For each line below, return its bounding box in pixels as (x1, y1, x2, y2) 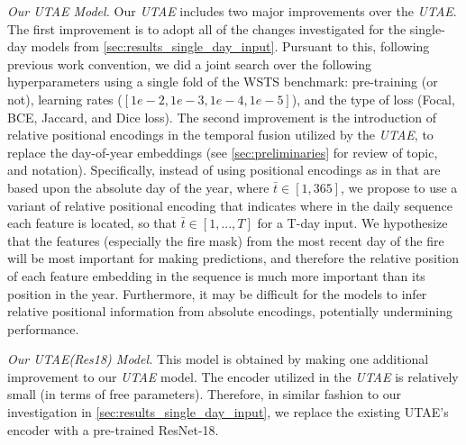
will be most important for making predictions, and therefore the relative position (7, 249, 460, 268)
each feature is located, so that (7, 213, 178, 232)
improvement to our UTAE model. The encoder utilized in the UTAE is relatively (7, 367, 459, 386)
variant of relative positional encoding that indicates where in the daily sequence (7, 195, 452, 214)
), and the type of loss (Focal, (291, 89, 455, 108)
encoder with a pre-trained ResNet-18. (7, 420, 219, 439)
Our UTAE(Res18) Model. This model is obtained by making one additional (7, 350, 429, 368)
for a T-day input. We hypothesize (257, 213, 448, 232)
